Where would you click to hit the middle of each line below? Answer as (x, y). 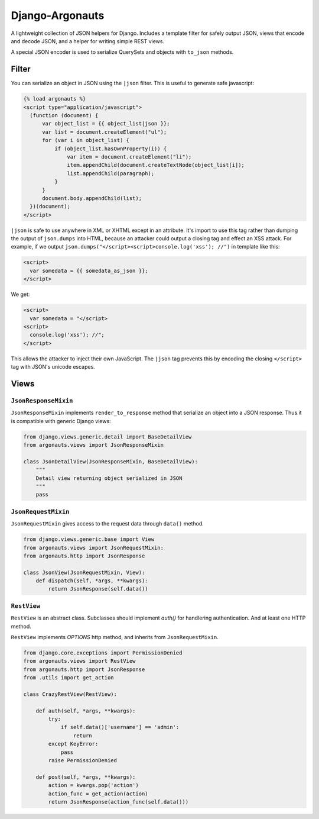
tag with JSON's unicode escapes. (53, 367)
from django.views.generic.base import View (89, 539)
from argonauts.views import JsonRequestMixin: (93, 548)
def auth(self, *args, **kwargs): (86, 711)
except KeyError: (73, 744)
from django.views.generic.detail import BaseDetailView (108, 437)
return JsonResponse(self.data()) (98, 589)
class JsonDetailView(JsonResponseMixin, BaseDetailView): (110, 461)
